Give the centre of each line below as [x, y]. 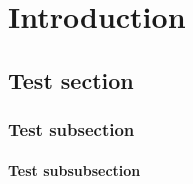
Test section [71, 79]
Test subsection [71, 129]
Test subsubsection [74, 169]
